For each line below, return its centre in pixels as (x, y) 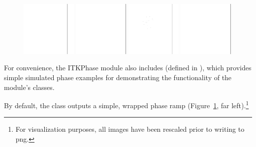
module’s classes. (29, 87)
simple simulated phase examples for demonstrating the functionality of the (118, 77)
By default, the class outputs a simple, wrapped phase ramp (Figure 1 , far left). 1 (127, 104)
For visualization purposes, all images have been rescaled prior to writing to (130, 129)
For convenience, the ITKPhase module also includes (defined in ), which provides (128, 68)
